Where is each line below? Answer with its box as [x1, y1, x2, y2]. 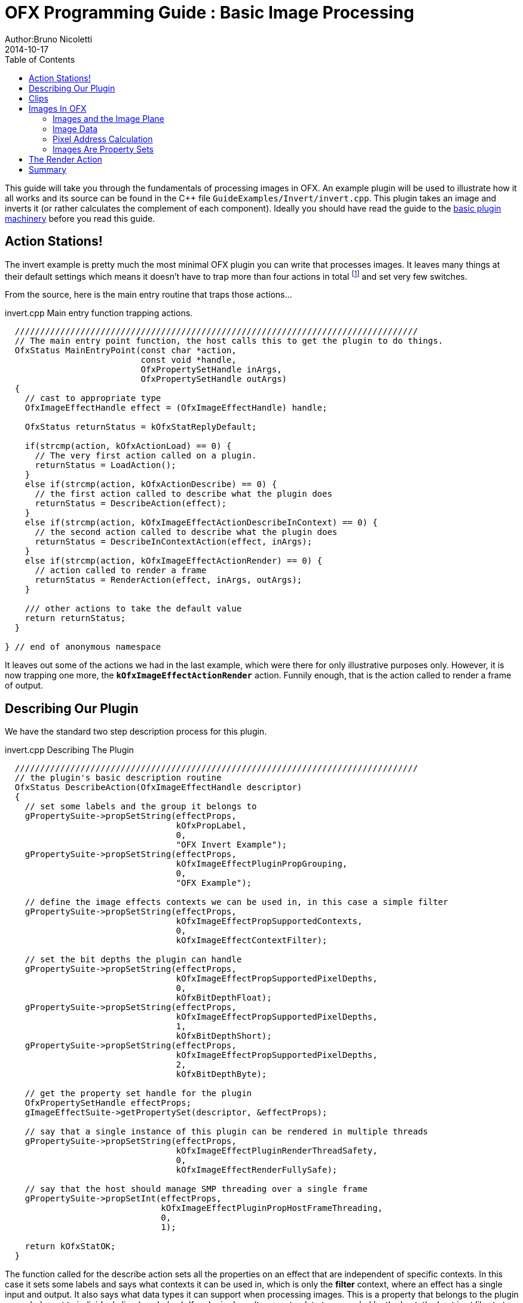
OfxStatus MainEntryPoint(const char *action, [14, 345, 237, 356]
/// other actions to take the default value [25, 604, 242, 614]
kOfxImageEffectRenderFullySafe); [176, 1165, 338, 1175]
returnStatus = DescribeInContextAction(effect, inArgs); [35, 537, 313, 547]
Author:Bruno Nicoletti [5, 33, 93, 44]
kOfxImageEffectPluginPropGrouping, [176, 859, 348, 869]
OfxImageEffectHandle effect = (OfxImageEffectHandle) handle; [25, 403, 328, 413]
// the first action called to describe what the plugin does [35, 489, 332, 499]
